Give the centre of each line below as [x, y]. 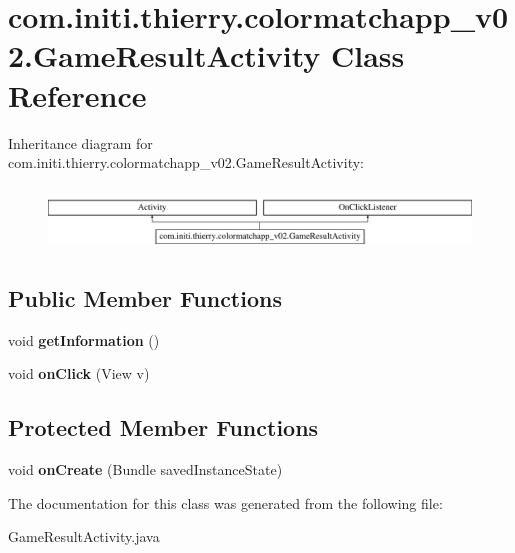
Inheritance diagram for [80, 142]
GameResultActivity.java [84, 536]
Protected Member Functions [163, 427]
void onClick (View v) [79, 373]
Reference [77, 94]
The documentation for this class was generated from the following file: [225, 502]
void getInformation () [84, 339]
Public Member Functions [145, 298]
